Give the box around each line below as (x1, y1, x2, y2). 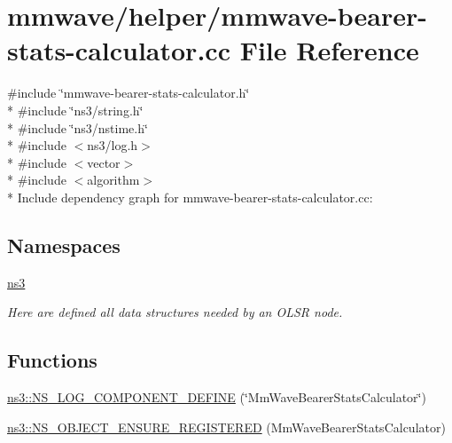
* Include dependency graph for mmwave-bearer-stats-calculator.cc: (7, 187, 373, 206)
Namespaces (7, 231, 121, 258)
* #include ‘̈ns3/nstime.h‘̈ (7, 118, 148, 137)
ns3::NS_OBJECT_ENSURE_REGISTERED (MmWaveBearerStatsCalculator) (7, 417, 446, 436)
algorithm (87, 170, 140, 189)
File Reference (239, 32, 419, 68)
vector (87, 153, 121, 171)
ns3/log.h (87, 136, 138, 154)
